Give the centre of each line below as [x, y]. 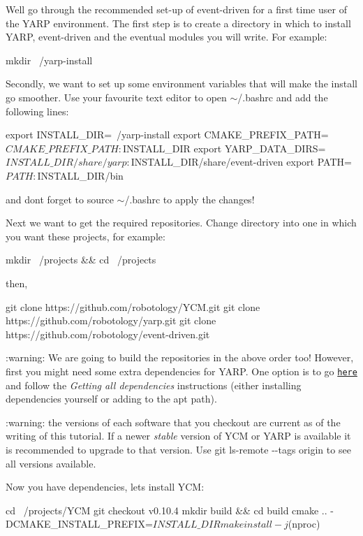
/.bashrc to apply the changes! [190, 199]
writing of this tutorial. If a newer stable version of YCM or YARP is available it [178, 436]
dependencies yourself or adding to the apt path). [111, 399]
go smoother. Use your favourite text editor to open [116, 97]
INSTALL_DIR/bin [80, 175]
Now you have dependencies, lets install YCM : [105, 487]
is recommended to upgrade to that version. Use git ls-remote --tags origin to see [178, 449]
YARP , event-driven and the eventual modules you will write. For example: [166, 37]
